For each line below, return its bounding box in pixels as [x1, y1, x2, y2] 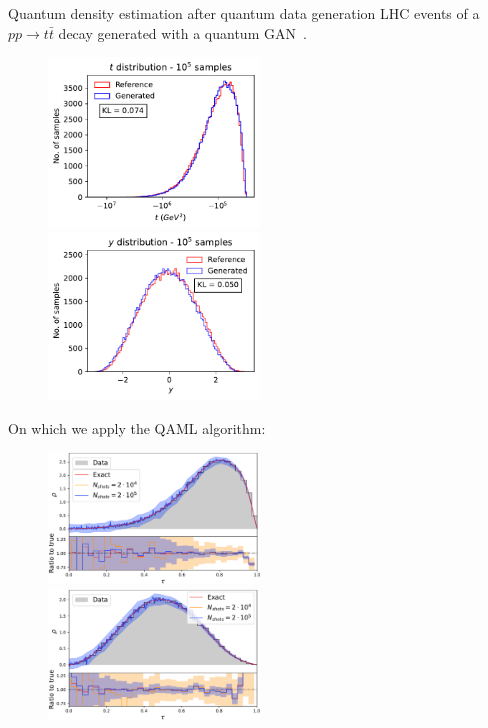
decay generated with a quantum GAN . [58, 22, 307, 43]
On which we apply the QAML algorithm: [8, 417, 266, 438]
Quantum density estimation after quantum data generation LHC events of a [8, 3, 480, 23]
